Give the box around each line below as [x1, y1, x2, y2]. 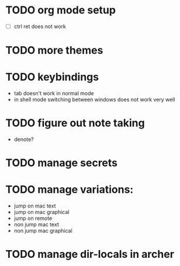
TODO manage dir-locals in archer [5, 248, 175, 261]
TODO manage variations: [5, 183, 134, 196]
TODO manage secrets [5, 156, 118, 170]
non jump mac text [13, 221, 59, 228]
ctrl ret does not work [13, 23, 67, 30]
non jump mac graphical [13, 227, 72, 234]
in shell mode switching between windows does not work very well [13, 96, 175, 103]
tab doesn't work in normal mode [13, 90, 94, 97]
